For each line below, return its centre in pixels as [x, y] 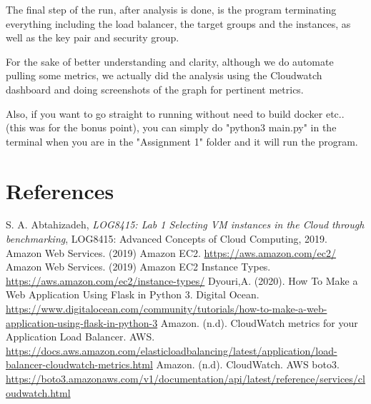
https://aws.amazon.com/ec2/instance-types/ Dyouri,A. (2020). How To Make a [182, 280]
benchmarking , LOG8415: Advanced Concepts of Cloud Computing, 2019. [167, 239]
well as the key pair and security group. [93, 37]
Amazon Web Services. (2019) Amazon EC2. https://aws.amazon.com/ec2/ [171, 252]
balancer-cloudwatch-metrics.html [79, 364]
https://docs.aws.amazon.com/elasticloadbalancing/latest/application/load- [172, 350]
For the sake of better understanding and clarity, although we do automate [170, 61]
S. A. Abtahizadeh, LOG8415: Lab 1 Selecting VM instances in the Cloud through [185, 224]
